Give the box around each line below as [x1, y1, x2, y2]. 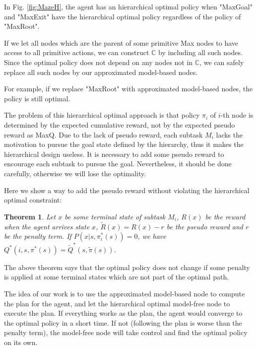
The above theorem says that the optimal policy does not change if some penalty [4, 262, 250, 272]
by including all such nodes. [158, 47, 243, 58]
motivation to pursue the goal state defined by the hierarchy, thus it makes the [4, 139, 244, 149]
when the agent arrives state [4, 221, 90, 231]
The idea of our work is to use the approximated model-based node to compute [4, 288, 245, 298]
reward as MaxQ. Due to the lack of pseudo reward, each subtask [4, 129, 203, 140]
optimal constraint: [4, 195, 62, 205]
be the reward [205, 211, 246, 221]
